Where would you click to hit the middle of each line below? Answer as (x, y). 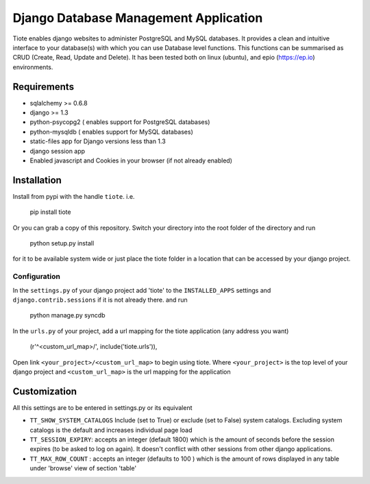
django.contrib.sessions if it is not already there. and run (100, 300)
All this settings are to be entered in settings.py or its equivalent (102, 407)
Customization (45, 391)
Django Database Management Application (138, 18)
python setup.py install (62, 243)
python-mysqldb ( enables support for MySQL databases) (111, 132)
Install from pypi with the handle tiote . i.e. (74, 196)
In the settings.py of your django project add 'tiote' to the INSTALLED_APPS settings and (142, 290)
